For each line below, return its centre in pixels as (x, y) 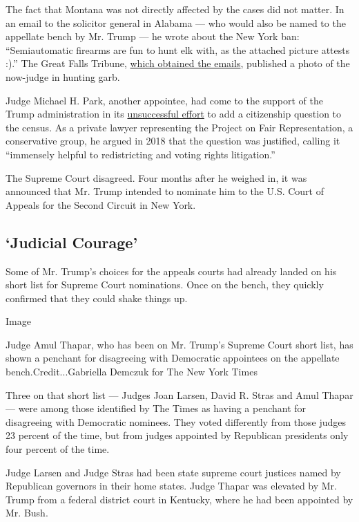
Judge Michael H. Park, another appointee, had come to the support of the (164, 100)
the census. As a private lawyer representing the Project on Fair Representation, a (179, 127)
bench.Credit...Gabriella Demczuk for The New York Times (132, 372)
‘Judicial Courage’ (72, 242)
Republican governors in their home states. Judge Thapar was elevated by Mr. (171, 486)
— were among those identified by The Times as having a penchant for (156, 408)
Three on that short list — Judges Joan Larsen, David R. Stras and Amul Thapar (179, 394)
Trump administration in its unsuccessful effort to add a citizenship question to (174, 114)
